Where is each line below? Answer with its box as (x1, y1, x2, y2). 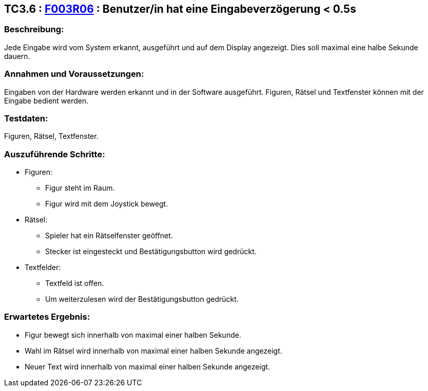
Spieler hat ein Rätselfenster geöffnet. (45, 231, 173, 240)
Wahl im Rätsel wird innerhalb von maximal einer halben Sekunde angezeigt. (25, 346, 282, 355)
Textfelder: (25, 263, 61, 272)
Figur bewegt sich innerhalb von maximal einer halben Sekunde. (25, 330, 241, 339)
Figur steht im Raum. (45, 183, 115, 193)
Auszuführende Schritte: (4, 149, 105, 159)
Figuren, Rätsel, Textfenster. (4, 132, 99, 141)
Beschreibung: (4, 24, 64, 35)
